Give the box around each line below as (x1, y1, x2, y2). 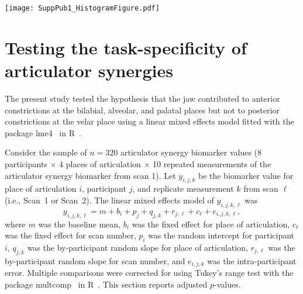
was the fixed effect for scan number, (5, 229, 136, 241)
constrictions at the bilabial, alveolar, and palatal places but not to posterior (5, 103, 280, 116)
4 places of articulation (59, 157, 141, 170)
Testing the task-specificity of (5, 35, 247, 59)
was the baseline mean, (38, 217, 120, 230)
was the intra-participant (207, 254, 297, 267)
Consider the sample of (5, 146, 87, 158)
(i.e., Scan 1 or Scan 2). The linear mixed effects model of (5, 193, 214, 206)
